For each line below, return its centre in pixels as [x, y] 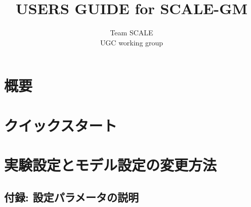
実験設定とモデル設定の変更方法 [111, 165]
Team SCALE [132, 33]
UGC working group [132, 42]
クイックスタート [61, 125]
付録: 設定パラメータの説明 [72, 197]
